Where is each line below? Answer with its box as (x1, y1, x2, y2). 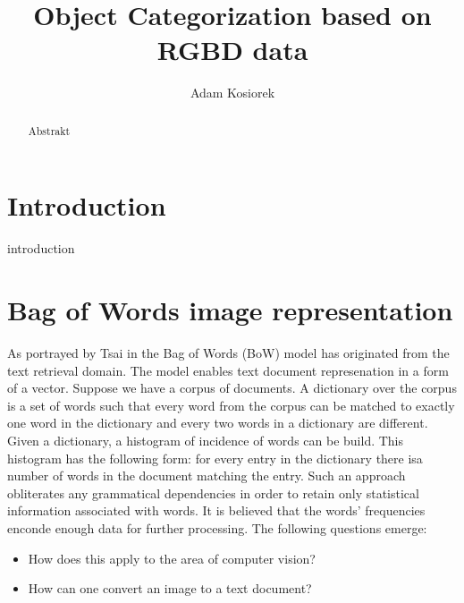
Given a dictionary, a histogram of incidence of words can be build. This (7, 430, 404, 449)
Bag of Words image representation (7, 292, 453, 328)
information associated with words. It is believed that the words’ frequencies (7, 501, 426, 520)
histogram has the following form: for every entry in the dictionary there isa (7, 448, 423, 467)
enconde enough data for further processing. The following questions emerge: (7, 518, 427, 537)
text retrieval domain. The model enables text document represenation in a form (7, 361, 449, 379)
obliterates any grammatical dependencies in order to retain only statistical (7, 483, 419, 502)
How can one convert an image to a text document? (28, 579, 312, 598)
